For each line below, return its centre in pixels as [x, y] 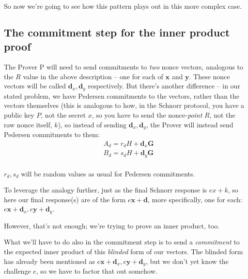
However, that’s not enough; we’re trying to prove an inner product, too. [112, 225]
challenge [17, 271]
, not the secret [63, 115]
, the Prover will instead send [190, 124]
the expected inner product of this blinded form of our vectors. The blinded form [124, 252]
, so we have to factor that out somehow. [97, 271]
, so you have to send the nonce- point [147, 115]
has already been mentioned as [50, 261]
